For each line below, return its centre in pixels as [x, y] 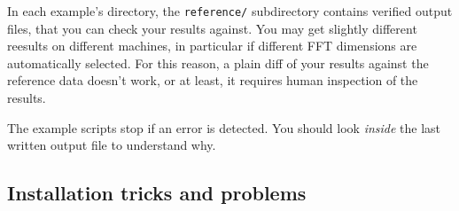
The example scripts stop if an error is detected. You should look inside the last [224, 127]
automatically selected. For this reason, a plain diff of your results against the [218, 63]
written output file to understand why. [112, 145]
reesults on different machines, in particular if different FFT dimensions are [212, 46]
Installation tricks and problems [157, 193]
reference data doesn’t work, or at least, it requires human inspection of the [213, 80]
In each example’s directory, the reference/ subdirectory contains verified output [230, 11]
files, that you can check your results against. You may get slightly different [212, 28]
